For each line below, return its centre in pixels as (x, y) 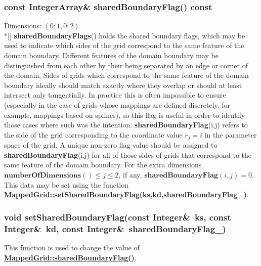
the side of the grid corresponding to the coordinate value (93, 134)
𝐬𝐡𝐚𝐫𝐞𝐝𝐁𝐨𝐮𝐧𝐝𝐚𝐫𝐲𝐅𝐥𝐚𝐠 (181, 175)
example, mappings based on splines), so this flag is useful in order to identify (125, 115)
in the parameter (231, 134)
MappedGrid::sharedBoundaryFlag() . (70, 257)
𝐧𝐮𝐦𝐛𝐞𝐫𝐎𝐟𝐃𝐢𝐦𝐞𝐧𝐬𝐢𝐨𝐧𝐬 (42, 175)
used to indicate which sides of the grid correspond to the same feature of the (124, 45)
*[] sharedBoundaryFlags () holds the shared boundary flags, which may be (125, 35)
